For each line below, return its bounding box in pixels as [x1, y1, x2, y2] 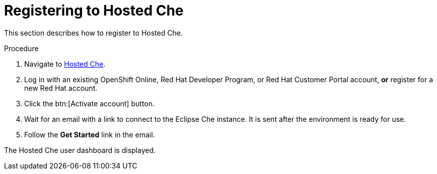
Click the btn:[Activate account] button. [24, 99, 155, 108]
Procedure [4, 44, 39, 53]
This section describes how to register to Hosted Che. [4, 28, 183, 37]
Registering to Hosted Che [4, 2, 184, 19]
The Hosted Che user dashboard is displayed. [4, 145, 156, 154]
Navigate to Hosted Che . [24, 59, 106, 68]
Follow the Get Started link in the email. [24, 130, 155, 139]
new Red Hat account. [24, 83, 98, 92]
